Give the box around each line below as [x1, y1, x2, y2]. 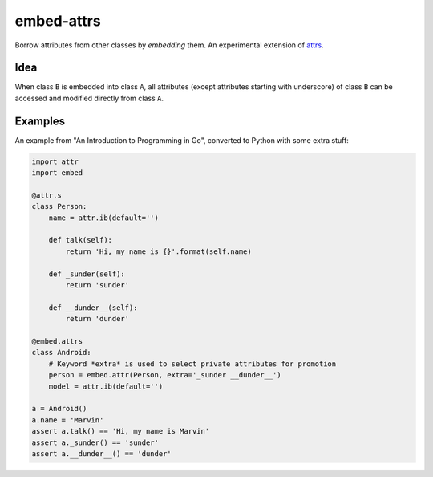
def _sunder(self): [48, 269, 126, 279]
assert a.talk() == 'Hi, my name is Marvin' [31, 426, 210, 436]
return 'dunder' [65, 314, 130, 324]
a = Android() [31, 404, 87, 414]
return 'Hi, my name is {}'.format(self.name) [65, 247, 252, 256]
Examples [14, 114, 66, 128]
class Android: [31, 348, 91, 357]
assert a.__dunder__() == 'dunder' [31, 449, 172, 458]
